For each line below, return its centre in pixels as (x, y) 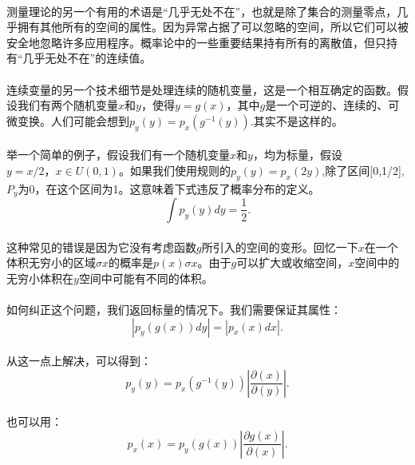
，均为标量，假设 (297, 155)
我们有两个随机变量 (67, 105)
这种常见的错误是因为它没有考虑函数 (101, 246)
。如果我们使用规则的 (174, 170)
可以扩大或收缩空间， (292, 262)
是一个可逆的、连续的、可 (332, 105)
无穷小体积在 (40, 278)
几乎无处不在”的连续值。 (87, 58)
